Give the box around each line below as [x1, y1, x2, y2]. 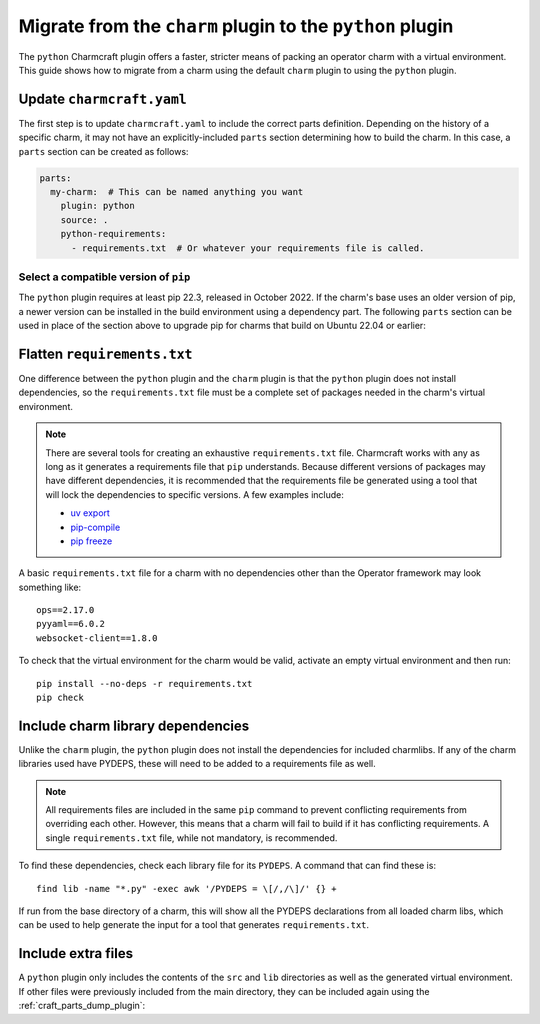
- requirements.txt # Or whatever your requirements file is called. [71, 242, 425, 254]
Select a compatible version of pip [18, 270, 191, 284]
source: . [60, 214, 109, 225]
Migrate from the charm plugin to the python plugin [18, 15, 454, 37]
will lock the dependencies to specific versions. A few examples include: [45, 488, 345, 500]
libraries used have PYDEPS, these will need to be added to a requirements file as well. [18, 758, 377, 770]
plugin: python [60, 200, 135, 212]
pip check [36, 692, 84, 704]
